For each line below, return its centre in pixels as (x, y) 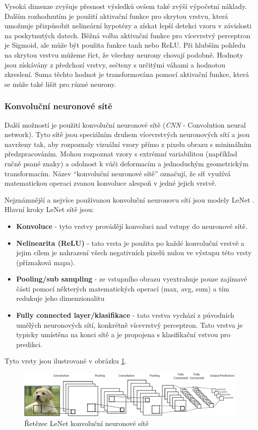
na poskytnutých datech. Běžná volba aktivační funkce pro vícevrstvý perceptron (128, 35)
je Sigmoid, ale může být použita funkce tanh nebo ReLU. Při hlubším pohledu (125, 45)
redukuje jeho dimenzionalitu (60, 298)
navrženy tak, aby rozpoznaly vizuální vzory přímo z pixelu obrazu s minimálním (128, 144)
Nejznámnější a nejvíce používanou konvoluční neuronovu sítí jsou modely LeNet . (129, 199)
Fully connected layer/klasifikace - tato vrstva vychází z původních (125, 315)
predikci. (29, 344)
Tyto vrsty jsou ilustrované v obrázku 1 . (66, 361)
